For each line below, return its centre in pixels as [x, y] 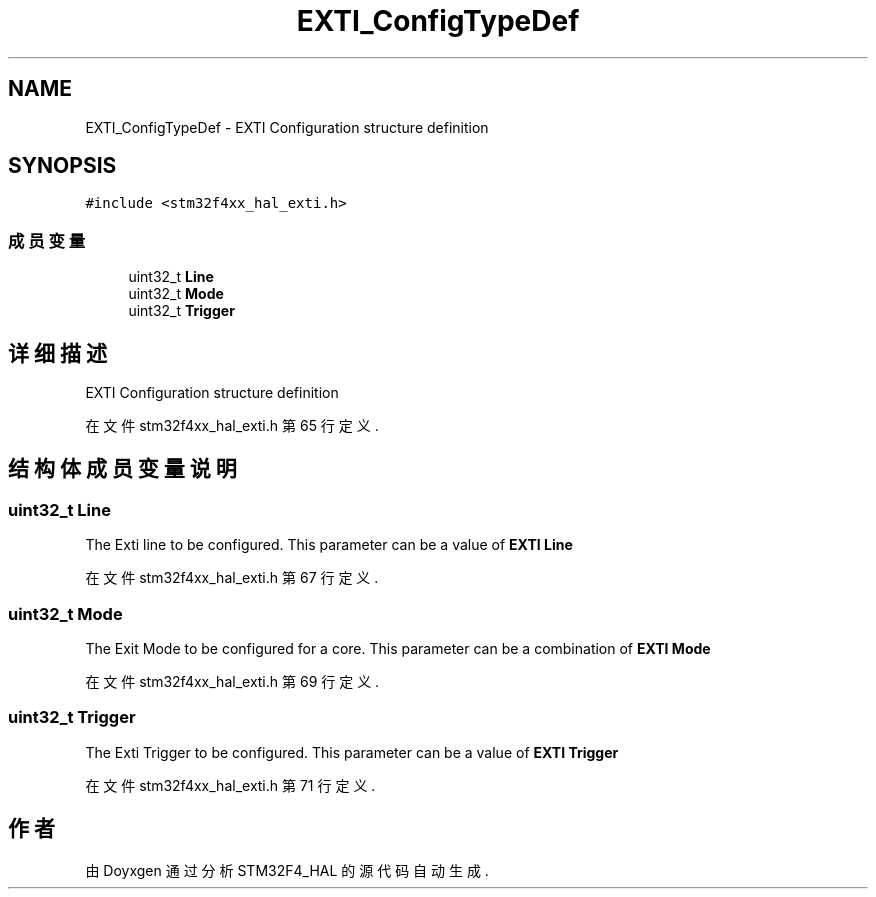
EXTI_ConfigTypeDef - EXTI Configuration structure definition [287, 127]
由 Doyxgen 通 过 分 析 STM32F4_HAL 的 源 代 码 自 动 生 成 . [287, 870]
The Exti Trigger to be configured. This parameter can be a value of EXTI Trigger [352, 752]
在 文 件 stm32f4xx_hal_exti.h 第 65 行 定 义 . [232, 426]
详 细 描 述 [57, 353]
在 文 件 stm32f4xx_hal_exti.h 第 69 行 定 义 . [232, 681]
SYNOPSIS [62, 166]
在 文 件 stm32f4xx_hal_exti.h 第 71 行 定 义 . [230, 785]
